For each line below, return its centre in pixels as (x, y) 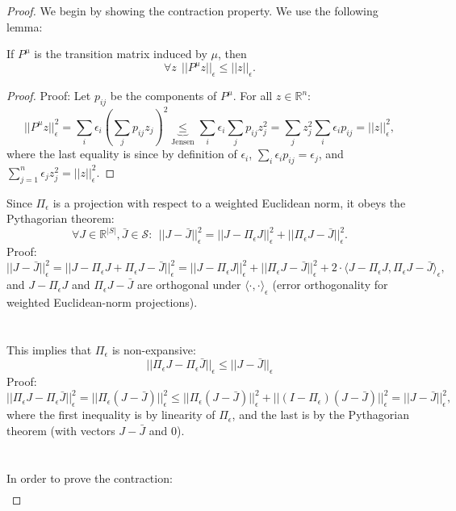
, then (232, 54)
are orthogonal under (189, 285)
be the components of (163, 96)
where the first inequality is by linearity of (111, 415)
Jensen (183, 142)
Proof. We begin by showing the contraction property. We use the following (192, 10)
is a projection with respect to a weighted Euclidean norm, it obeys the (229, 202)
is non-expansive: (154, 349)
